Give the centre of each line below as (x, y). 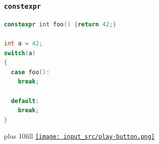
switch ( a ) (20, 53)
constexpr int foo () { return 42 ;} (60, 24)
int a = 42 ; (23, 43)
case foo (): (30, 72)
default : (25, 101)
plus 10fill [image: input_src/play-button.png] (79, 136)
